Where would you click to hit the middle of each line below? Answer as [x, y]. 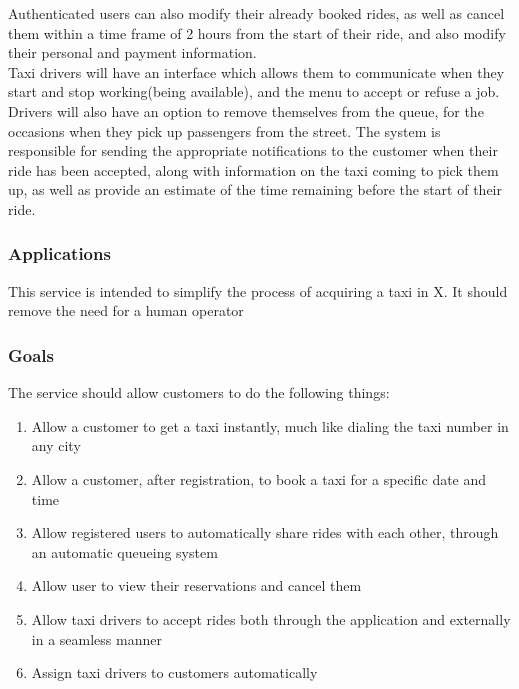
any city [56, 445]
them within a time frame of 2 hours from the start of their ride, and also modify [257, 32]
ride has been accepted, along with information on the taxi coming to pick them [253, 169]
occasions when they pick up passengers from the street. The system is [224, 130]
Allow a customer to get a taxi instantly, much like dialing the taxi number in [270, 425]
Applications [59, 253]
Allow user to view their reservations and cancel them [196, 585]
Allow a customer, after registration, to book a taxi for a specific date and [259, 478]
